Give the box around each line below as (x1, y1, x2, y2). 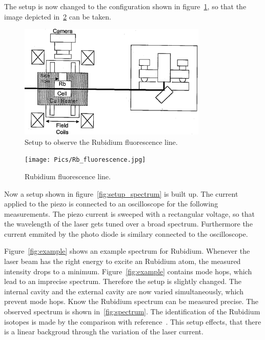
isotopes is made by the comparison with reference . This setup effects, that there (4, 316, 261, 327)
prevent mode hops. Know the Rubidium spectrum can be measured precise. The (4, 296, 259, 307)
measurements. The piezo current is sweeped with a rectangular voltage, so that (4, 208, 255, 219)
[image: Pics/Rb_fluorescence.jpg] (25, 156, 146, 164)
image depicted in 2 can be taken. (4, 11, 111, 22)
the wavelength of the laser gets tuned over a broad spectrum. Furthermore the (4, 218, 253, 229)
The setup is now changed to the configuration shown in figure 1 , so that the (4, 1, 247, 11)
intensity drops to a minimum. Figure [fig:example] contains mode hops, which (4, 266, 252, 276)
